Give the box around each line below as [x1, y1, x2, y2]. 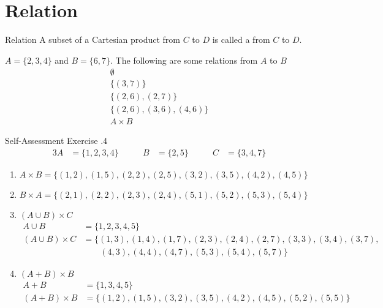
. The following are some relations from [110, 53, 258, 66]
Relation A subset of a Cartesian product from [5, 33, 181, 46]
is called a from [212, 33, 270, 46]
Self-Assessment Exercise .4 [5, 134, 108, 147]
